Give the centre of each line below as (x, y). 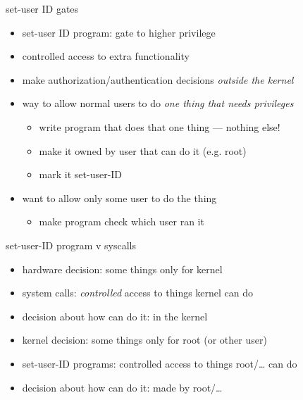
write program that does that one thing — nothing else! (160, 126)
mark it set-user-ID (81, 174)
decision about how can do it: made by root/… (122, 387)
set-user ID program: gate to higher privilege (119, 32)
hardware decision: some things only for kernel (122, 269)
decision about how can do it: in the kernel (115, 316)
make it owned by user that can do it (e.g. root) (143, 150)
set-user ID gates (42, 8)
